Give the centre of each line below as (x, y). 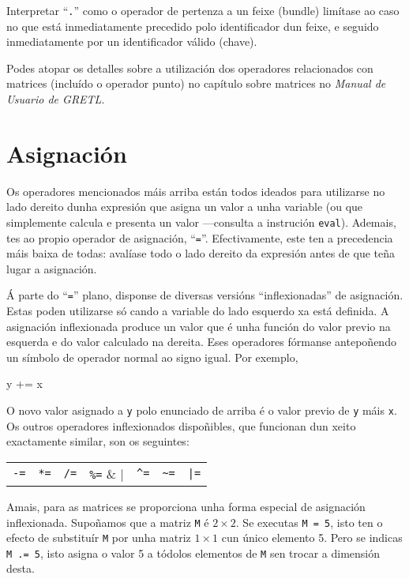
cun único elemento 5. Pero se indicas (312, 538)
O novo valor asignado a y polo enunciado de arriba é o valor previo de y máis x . (202, 410)
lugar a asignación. (52, 268)
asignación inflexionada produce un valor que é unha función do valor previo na (199, 326)
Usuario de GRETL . (56, 99)
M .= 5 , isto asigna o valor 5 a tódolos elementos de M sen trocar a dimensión (193, 553)
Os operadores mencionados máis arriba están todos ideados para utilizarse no (196, 191)
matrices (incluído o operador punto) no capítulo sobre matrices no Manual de (196, 83)
